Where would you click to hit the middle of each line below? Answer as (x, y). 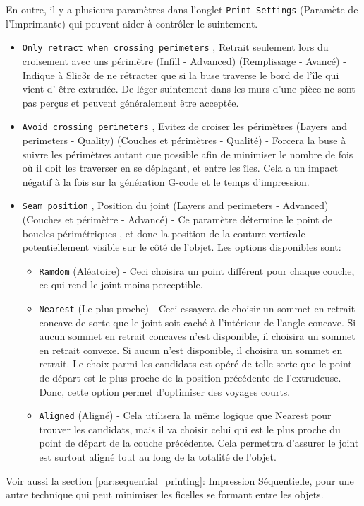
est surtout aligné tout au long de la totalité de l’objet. (158, 457)
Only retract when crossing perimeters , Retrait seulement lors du (175, 47)
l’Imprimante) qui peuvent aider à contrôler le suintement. (132, 23)
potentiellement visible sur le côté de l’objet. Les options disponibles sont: (182, 247)
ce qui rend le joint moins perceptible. (121, 284)
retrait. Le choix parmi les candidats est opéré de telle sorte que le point (195, 364)
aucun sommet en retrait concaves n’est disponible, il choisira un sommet (197, 336)
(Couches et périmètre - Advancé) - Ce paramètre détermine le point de (177, 219)
